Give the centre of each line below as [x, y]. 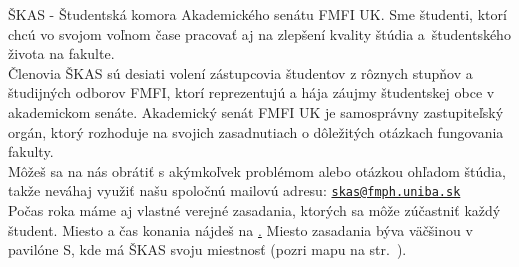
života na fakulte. [61, 53]
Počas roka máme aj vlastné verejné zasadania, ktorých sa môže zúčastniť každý [254, 210]
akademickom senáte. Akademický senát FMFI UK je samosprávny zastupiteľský [256, 111]
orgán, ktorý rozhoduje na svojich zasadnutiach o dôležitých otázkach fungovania [256, 131]
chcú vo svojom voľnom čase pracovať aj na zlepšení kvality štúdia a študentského [259, 33]
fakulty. [31, 151]
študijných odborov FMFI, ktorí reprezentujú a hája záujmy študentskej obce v [251, 92]
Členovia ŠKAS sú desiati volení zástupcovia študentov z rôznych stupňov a [240, 72]
